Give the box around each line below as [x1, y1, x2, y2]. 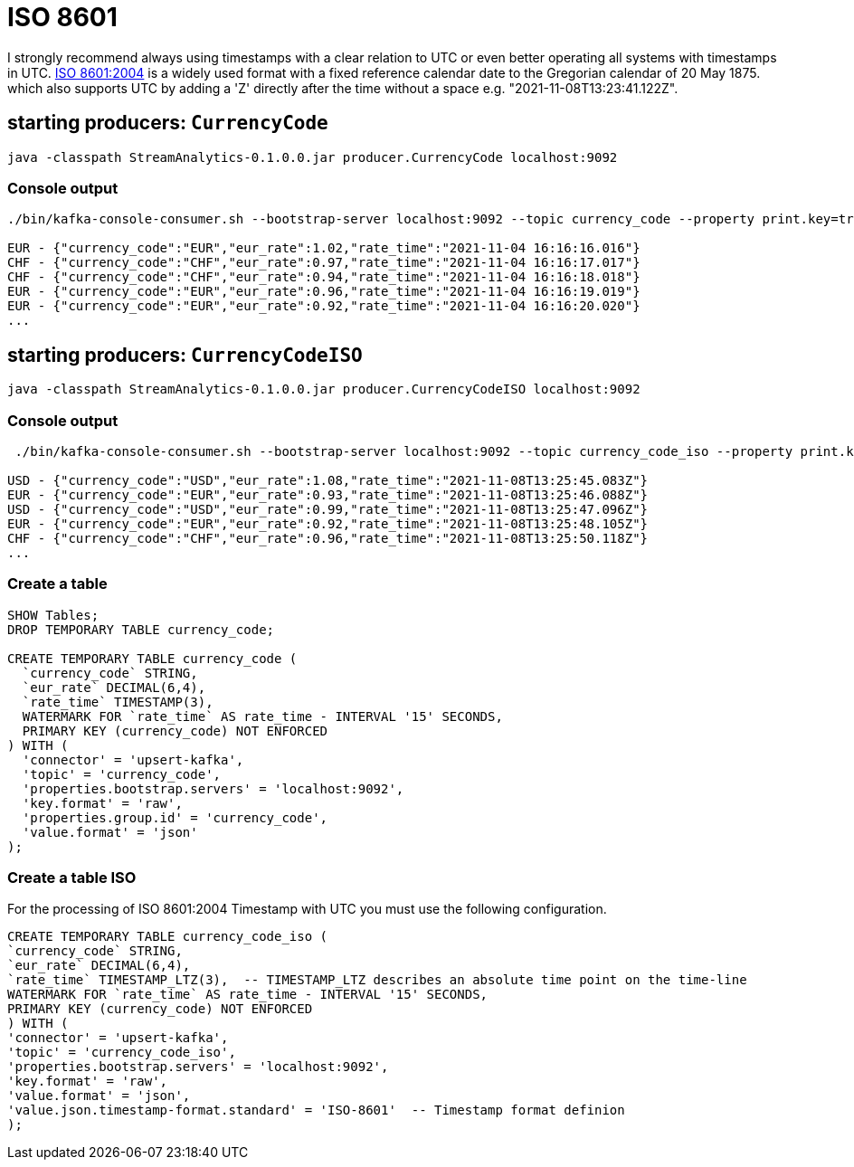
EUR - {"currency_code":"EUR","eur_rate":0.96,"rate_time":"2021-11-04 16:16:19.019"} [7, 284, 640, 299]
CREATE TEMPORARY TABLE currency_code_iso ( [7, 929, 328, 944]
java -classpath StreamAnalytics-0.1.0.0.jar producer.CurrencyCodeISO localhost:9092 [7, 382, 640, 397]
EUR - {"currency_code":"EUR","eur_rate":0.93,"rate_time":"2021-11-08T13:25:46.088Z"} [7, 487, 649, 502]
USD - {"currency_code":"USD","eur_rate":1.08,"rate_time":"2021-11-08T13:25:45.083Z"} [7, 472, 649, 488]
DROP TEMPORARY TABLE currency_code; [7, 621, 275, 637]
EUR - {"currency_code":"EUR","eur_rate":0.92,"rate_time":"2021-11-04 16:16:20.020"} [7, 299, 640, 314]
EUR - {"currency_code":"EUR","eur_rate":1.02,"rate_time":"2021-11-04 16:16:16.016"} [7, 241, 640, 256]
